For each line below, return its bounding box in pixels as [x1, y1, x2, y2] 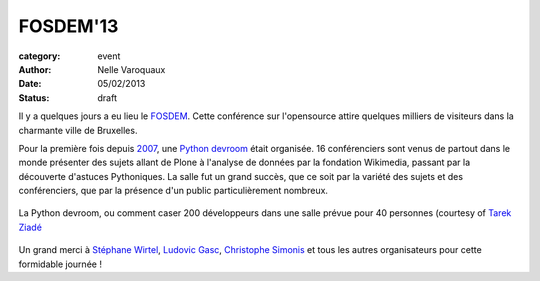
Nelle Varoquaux [97, 63, 166, 75]
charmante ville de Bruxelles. [18, 124, 138, 136]
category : [18, 50, 61, 62]
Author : [18, 63, 52, 75]
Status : [18, 91, 50, 104]
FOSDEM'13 [18, 15, 119, 37]
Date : [18, 78, 42, 90]
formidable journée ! [18, 258, 102, 270]
